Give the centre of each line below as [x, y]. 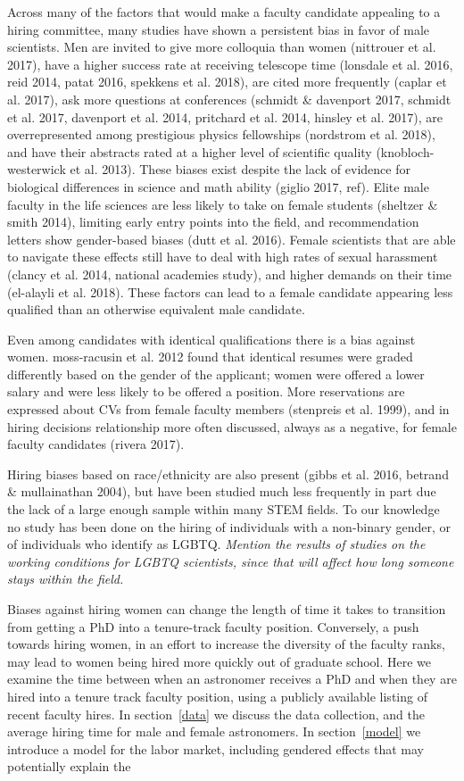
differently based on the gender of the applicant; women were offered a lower [216, 374]
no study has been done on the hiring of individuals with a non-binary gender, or [229, 526]
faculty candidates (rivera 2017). [96, 444]
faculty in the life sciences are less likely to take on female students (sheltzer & [223, 204]
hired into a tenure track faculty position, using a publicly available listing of [217, 696]
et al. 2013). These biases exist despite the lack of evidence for [240, 169]
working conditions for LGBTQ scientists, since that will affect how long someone [231, 561]
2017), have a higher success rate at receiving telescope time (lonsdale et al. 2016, [230, 64]
